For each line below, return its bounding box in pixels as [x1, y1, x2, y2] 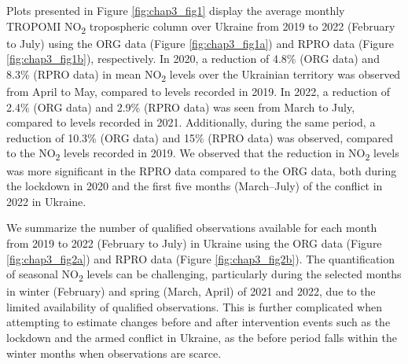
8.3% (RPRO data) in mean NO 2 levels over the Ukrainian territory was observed [6, 65, 401, 84]
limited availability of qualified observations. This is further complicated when [6, 298, 383, 314]
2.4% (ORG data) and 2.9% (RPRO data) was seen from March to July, [6, 98, 355, 115]
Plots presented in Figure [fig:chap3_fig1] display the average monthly [6, 2, 345, 18]
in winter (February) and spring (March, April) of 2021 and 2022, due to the [6, 283, 376, 300]
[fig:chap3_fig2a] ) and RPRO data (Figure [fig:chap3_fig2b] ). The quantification [6, 250, 395, 267]
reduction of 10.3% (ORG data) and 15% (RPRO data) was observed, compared [6, 129, 393, 145]
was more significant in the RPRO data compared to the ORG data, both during [6, 162, 397, 178]
